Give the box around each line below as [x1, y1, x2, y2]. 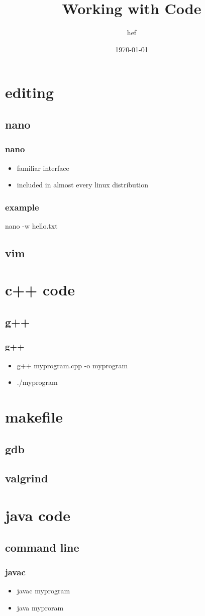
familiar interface [17, 162, 69, 173]
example [5, 200, 39, 213]
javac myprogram [17, 585, 70, 596]
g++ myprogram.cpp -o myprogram [17, 360, 128, 370]
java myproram [17, 602, 64, 612]
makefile [5, 406, 63, 427]
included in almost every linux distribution [17, 179, 149, 190]
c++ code [5, 279, 75, 300]
